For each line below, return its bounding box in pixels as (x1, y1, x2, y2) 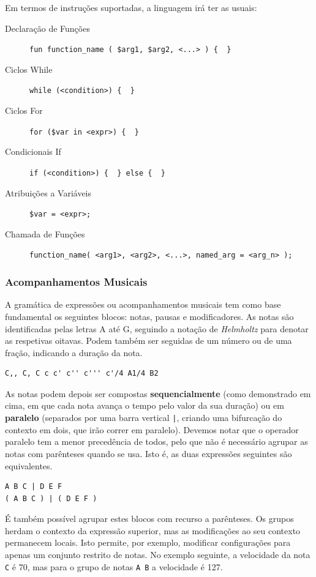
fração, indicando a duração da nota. (5, 346, 143, 359)
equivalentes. (5, 459, 53, 472)
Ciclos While (5, 62, 53, 75)
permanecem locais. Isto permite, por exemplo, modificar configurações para (5, 536, 291, 549)
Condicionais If (5, 145, 61, 158)
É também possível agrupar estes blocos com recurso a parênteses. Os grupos (5, 512, 294, 525)
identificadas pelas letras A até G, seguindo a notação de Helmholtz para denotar (5, 322, 309, 335)
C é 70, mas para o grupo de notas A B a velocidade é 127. (5, 560, 223, 573)
